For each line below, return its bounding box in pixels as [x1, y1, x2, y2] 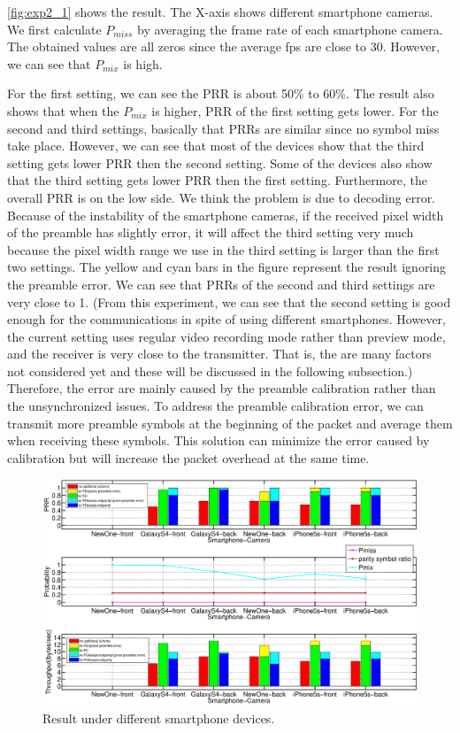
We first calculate [7, 19, 102, 38]
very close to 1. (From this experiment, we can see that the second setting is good [7, 292, 451, 311]
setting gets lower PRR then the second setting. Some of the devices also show [7, 153, 433, 172]
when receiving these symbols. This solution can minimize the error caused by [7, 431, 430, 450]
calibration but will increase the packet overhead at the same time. [7, 448, 370, 467]
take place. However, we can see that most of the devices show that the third [7, 136, 425, 155]
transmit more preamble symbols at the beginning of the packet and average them [7, 413, 453, 432]
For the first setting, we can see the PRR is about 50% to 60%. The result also [7, 84, 434, 103]
